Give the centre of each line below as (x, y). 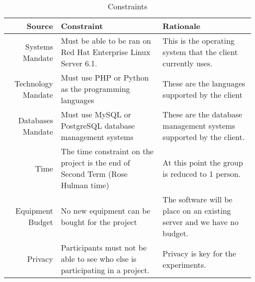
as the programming (95, 89)
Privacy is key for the (199, 253)
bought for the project (99, 222)
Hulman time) (85, 185)
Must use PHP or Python (105, 77)
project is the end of (96, 162)
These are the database (202, 114)
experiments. (184, 264)
